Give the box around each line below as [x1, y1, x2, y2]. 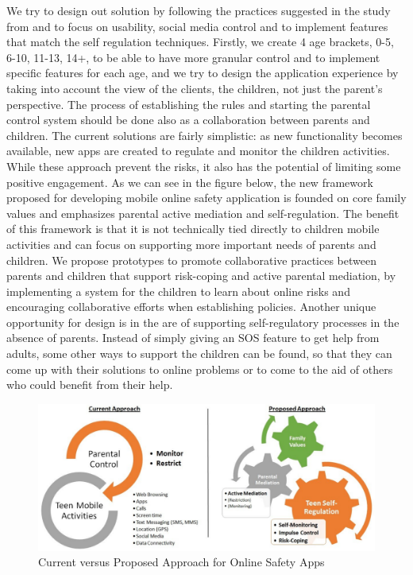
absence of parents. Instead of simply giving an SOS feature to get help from [6, 329, 380, 346]
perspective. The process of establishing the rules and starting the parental [6, 95, 371, 112]
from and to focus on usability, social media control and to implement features [6, 17, 388, 34]
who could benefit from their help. [6, 376, 173, 393]
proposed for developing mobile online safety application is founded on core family [6, 189, 407, 206]
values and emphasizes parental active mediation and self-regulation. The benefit [6, 204, 399, 221]
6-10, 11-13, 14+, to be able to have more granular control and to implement [6, 49, 380, 65]
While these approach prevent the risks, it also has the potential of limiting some [6, 157, 401, 174]
